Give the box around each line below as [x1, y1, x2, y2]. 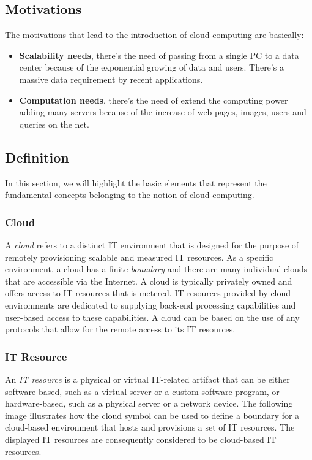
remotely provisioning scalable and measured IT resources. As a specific [5, 250, 273, 263]
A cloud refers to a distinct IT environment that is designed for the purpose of [5, 238, 299, 251]
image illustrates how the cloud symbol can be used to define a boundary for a [5, 408, 300, 421]
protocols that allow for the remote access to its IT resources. [5, 323, 236, 335]
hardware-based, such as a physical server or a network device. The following [5, 397, 293, 410]
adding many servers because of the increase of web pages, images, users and [19, 105, 306, 118]
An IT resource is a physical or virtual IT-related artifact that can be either [5, 372, 290, 385]
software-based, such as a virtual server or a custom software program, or [5, 385, 280, 397]
